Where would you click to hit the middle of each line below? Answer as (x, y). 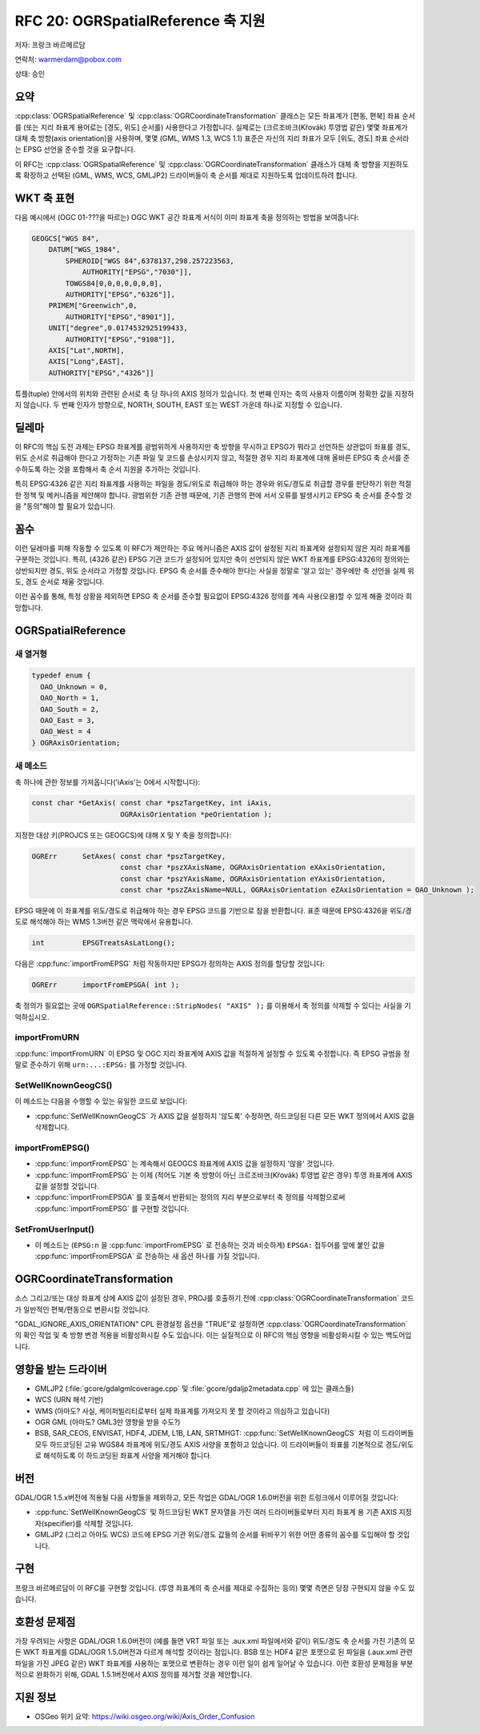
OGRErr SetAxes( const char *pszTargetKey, (129, 856)
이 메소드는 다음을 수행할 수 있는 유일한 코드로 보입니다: (101, 1101)
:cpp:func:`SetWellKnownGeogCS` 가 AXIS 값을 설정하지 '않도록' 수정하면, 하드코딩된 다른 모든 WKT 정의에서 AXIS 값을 (225, 1116)
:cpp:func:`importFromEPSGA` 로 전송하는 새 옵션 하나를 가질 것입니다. (147, 1257)
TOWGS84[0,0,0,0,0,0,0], (114, 283)
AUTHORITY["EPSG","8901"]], (120, 317)
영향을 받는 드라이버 (61, 1369)
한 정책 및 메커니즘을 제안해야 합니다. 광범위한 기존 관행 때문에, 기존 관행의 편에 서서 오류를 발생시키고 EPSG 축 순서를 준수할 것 (213, 495)
